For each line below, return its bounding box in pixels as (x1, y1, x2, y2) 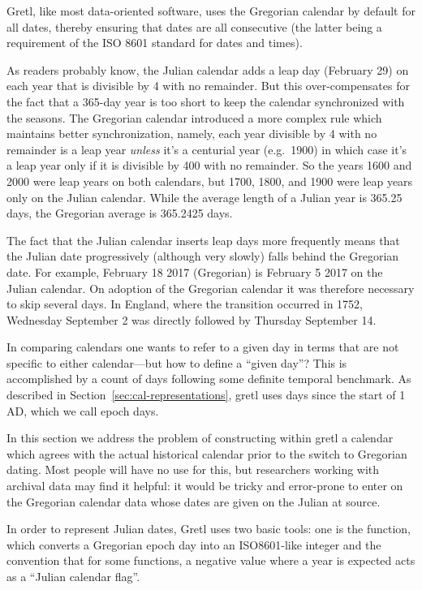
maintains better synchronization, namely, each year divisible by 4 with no (6, 125, 377, 142)
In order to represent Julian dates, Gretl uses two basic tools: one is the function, (6, 520, 411, 537)
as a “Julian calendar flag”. (6, 568, 140, 584)
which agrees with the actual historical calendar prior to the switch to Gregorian (6, 445, 407, 462)
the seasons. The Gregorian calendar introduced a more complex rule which (6, 109, 382, 126)
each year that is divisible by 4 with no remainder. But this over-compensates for (6, 77, 410, 94)
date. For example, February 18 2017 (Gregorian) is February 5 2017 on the (6, 263, 383, 280)
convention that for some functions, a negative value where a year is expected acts (6, 552, 416, 569)
